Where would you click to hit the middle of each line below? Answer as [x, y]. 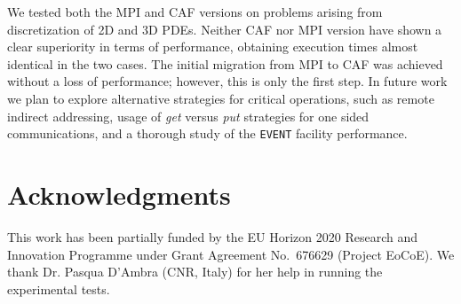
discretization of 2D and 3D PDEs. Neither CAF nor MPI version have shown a [225, 29]
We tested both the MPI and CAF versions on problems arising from [195, 12]
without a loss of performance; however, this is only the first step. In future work [227, 81]
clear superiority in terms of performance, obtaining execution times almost [213, 47]
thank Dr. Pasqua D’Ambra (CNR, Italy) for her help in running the [195, 272]
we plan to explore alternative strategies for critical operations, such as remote [221, 98]
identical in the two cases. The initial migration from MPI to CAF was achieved [225, 63]
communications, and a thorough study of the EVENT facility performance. [207, 133]
